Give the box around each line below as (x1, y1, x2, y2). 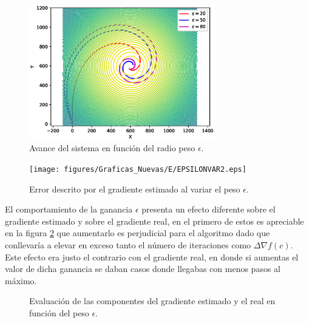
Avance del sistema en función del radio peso (29, 141, 195, 154)
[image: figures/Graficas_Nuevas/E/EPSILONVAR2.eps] (29, 165, 246, 174)
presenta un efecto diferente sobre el (141, 203, 276, 216)
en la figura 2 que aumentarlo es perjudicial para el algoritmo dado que (5, 226, 270, 239)
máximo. (5, 274, 37, 287)
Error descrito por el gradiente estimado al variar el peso (29, 182, 240, 195)
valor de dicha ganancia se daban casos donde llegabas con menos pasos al (5, 262, 280, 275)
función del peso (29, 306, 89, 319)
